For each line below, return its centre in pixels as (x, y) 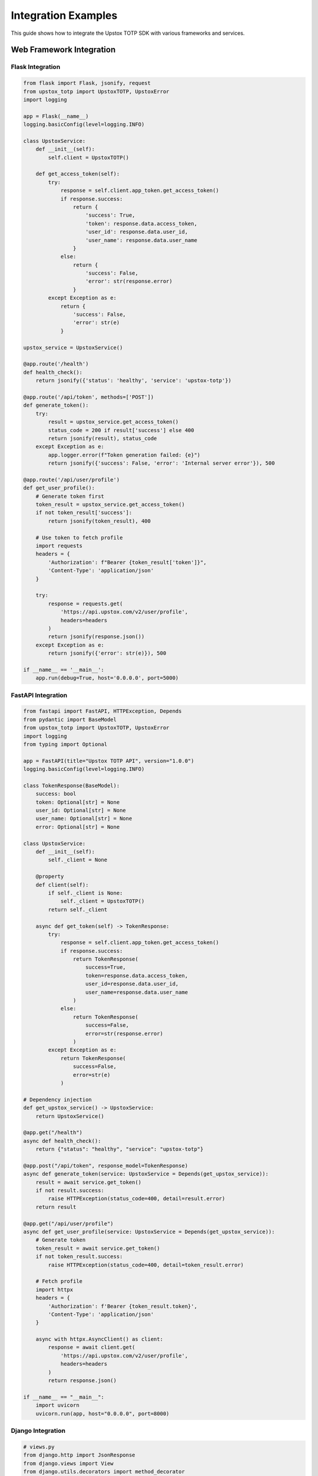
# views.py (39, 1447)
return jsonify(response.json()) (96, 637)
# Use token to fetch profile (79, 538)
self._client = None (78, 860)
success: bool (56, 794)
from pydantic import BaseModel (70, 719)
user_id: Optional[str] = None (81, 811)
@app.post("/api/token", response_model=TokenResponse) (106, 1165)
